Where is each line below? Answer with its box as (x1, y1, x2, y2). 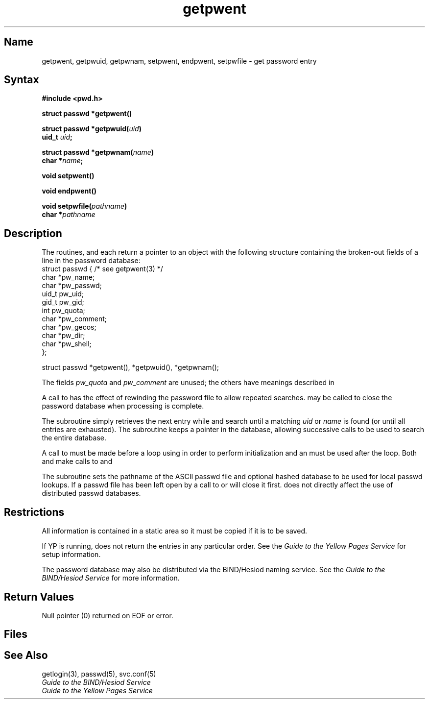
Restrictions (4, 506, 65, 518)
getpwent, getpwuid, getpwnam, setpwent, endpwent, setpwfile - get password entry (42, 56, 317, 65)
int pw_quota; (42, 306, 85, 315)
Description (4, 227, 62, 240)
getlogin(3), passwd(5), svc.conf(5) (42, 670, 156, 679)
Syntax (4, 73, 39, 86)
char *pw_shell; (42, 339, 92, 348)
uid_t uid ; (42, 133, 72, 142)
